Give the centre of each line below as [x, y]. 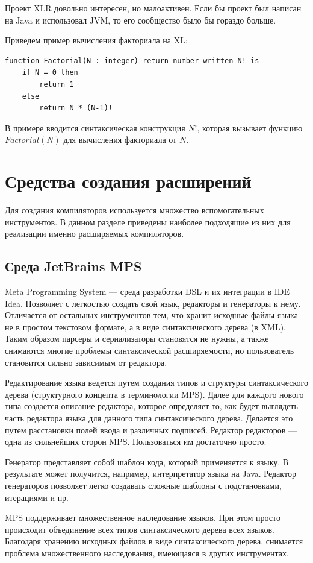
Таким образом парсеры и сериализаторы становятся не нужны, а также [137, 338]
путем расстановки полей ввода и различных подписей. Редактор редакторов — [151, 429]
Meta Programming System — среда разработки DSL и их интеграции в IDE [147, 291]
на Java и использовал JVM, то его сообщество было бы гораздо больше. [141, 20]
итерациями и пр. [37, 497]
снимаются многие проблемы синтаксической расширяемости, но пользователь [150, 351]
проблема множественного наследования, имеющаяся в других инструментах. [147, 552]
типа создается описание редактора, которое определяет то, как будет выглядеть [151, 406]
